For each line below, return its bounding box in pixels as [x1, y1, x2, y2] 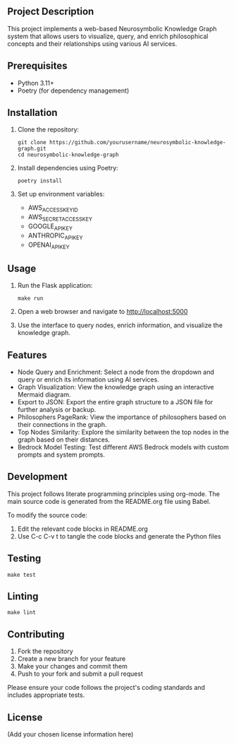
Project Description [7, 6, 94, 18]
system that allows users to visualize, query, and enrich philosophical [7, 32, 209, 40]
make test [7, 571, 37, 578]
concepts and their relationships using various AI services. [7, 39, 178, 48]
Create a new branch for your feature [17, 655, 126, 663]
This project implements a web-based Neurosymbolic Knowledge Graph [7, 24, 217, 33]
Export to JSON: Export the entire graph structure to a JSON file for [17, 398, 213, 406]
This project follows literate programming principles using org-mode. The [7, 489, 221, 498]
